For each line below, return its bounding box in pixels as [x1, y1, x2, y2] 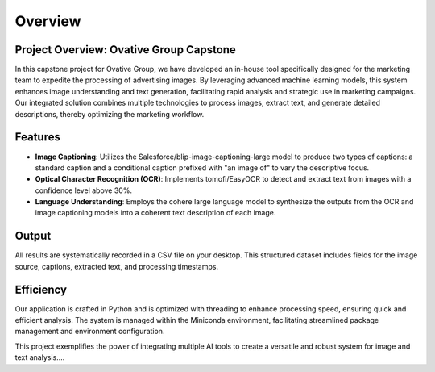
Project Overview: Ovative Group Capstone [14, 43, 237, 56]
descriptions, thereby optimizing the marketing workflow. [14, 109, 205, 119]
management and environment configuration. [14, 327, 165, 336]
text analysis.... [14, 353, 65, 362]
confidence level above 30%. [35, 186, 133, 195]
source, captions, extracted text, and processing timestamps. [14, 261, 219, 271]
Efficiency [14, 282, 68, 296]
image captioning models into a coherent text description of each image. [35, 208, 276, 218]
